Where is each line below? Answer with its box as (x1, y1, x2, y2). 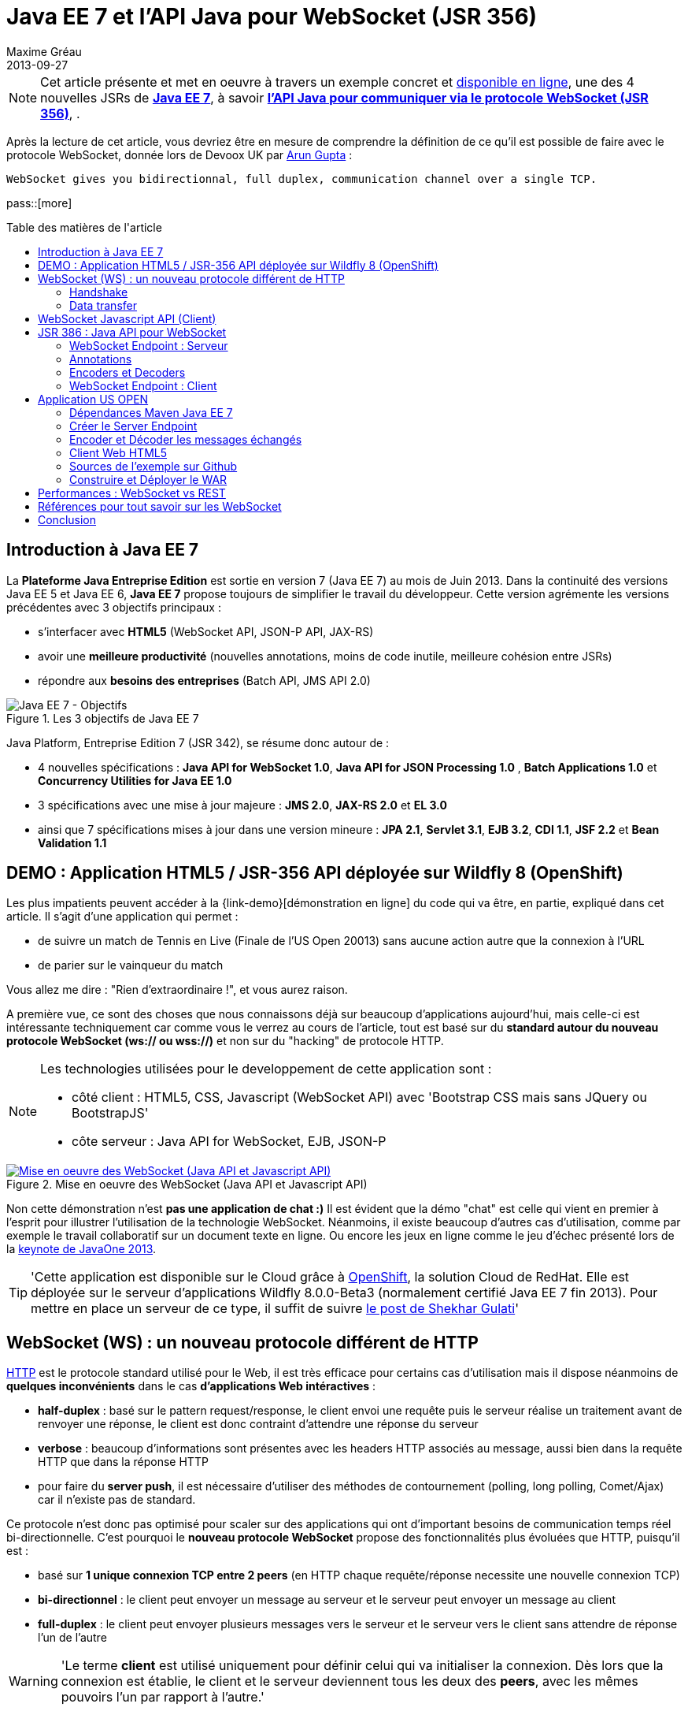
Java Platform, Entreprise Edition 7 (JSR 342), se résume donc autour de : (6, 735, 390, 749)
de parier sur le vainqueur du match (38, 958, 224, 973)
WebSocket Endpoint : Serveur (69, 338, 228, 352)
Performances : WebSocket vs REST (38, 485, 226, 500)
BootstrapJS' (72, 1105, 149, 1121)
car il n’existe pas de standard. (38, 1493, 196, 1507)
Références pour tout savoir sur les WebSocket (38, 499, 282, 513)
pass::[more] (6, 195, 72, 210)
